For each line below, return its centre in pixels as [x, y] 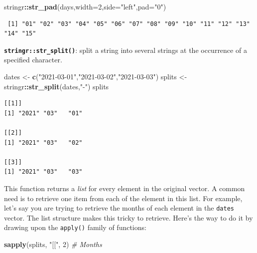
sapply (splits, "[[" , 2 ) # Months [53, 244]
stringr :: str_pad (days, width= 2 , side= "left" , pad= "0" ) [85, 6]
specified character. [33, 60]
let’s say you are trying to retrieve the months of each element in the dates [119, 208]
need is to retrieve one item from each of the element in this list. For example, [123, 198]
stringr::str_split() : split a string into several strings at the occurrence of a [126, 50]
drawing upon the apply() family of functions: [75, 227]
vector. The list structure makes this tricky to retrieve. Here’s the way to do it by [128, 217]
